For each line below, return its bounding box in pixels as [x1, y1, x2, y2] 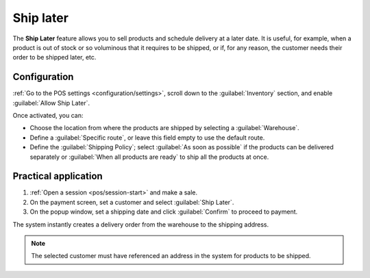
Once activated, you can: [12, 112, 84, 120]
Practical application [12, 170, 103, 182]
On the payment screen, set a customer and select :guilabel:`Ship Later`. [29, 198, 234, 206]
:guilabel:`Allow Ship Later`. [12, 99, 90, 107]
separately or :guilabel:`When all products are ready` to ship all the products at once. [29, 153, 269, 161]
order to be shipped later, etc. [12, 53, 97, 62]
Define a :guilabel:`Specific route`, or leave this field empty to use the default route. [29, 134, 265, 142]
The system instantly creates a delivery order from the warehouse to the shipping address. [12, 220, 269, 229]
